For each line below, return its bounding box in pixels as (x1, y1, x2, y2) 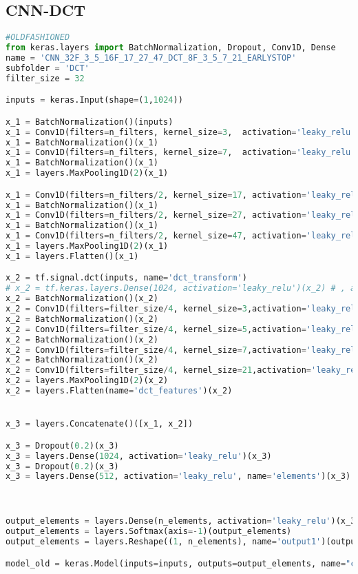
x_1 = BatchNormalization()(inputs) (6, 116, 173, 127)
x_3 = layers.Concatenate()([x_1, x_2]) (6, 419, 193, 429)
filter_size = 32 (6, 73, 85, 83)
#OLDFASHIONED (6, 32, 70, 43)
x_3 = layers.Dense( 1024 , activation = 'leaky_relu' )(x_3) (6, 451, 272, 461)
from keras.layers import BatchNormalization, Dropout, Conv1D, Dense (6, 43, 336, 53)
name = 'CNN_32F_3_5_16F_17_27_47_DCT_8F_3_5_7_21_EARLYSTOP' (6, 52, 297, 63)
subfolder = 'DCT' (6, 63, 89, 73)
